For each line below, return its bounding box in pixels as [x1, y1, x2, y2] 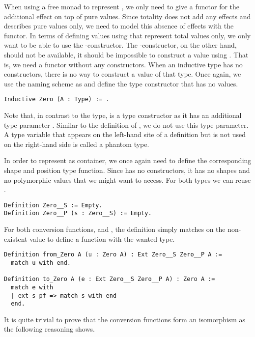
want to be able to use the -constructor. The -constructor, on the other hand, [4, 40, 237, 50]
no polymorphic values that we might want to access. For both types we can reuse [4, 174, 251, 185]
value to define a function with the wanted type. [29, 233, 175, 244]
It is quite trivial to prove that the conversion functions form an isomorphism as [4, 314, 246, 324]
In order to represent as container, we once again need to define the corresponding [4, 155, 252, 166]
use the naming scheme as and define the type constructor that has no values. [4, 78, 238, 88]
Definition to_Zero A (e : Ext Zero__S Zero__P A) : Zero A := [4, 276, 215, 283]
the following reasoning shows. [4, 324, 95, 334]
